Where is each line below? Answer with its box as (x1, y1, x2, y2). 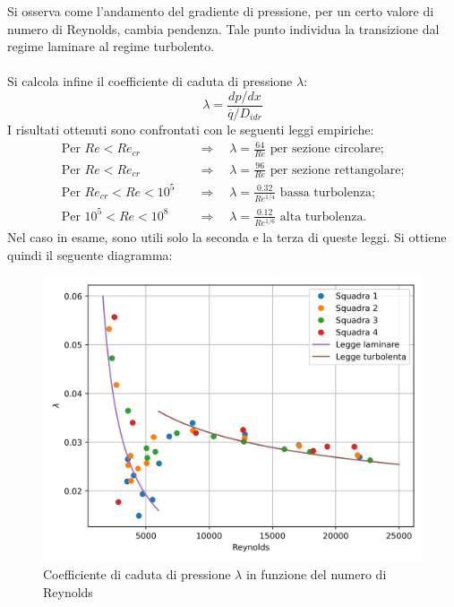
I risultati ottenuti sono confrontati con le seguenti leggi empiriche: (7, 120, 374, 139)
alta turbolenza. (279, 210, 367, 223)
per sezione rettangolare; (270, 163, 405, 177)
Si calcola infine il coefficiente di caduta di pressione (7, 72, 293, 91)
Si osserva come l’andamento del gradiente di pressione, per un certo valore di (7, 2, 434, 20)
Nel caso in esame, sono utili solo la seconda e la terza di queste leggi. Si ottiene (7, 228, 447, 247)
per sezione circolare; (270, 143, 384, 156)
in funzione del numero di (245, 564, 387, 583)
